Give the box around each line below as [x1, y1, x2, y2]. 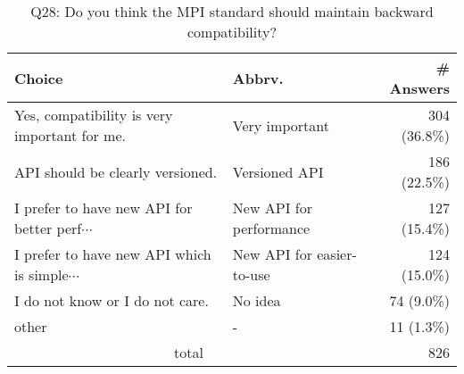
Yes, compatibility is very [14, 104, 173, 125]
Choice [14, 67, 63, 88]
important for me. [14, 125, 126, 145]
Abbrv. [232, 67, 284, 88]
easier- [317, 244, 357, 264]
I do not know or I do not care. [14, 290, 209, 311]
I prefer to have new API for [14, 197, 193, 218]
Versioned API [232, 161, 324, 182]
